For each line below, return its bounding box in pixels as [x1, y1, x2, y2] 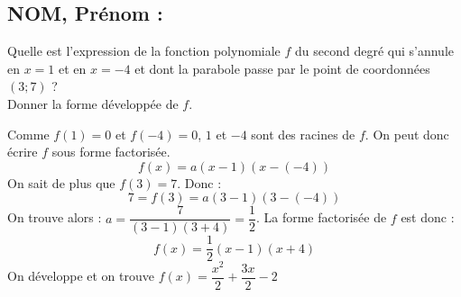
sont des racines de [251, 124, 355, 143]
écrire [7, 142, 38, 161]
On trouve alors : [7, 208, 102, 227]
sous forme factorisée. [51, 142, 171, 161]
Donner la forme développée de [7, 94, 179, 112]
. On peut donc [364, 124, 449, 143]
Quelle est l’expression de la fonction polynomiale [7, 41, 281, 60]
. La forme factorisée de [255, 208, 387, 227]
